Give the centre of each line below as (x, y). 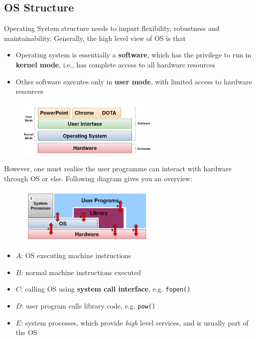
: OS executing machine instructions (76, 255)
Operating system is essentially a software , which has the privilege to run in (133, 55)
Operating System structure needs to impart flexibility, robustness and (112, 28)
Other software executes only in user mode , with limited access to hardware (134, 81)
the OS (26, 332)
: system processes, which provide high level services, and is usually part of (135, 322)
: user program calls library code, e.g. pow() (89, 306)
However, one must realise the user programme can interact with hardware (118, 169)
